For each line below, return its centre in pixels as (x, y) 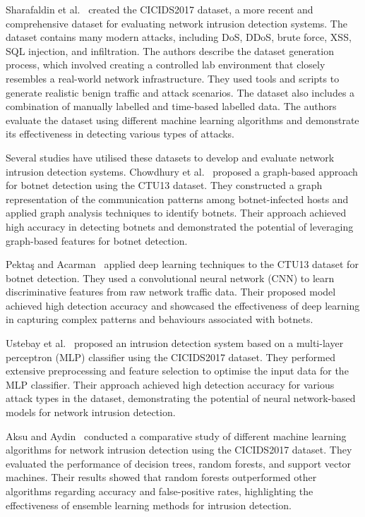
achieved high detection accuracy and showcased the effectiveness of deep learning (183, 305)
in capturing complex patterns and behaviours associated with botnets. (160, 319)
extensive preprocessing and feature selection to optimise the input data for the (177, 371)
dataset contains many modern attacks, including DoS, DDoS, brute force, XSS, (179, 37)
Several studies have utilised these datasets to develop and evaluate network (170, 157)
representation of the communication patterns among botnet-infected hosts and (177, 199)
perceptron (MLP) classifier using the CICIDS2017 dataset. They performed (170, 357)
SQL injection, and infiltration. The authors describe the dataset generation (170, 50)
